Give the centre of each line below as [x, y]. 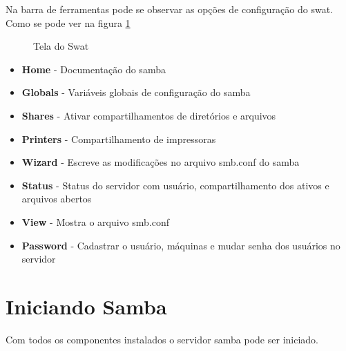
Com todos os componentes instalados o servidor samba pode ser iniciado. [162, 339]
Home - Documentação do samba [94, 69]
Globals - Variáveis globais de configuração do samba [136, 92]
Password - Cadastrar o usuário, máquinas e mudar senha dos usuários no [181, 245]
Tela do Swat [61, 46]
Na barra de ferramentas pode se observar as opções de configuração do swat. [169, 9]
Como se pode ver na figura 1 [68, 22]
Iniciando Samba [86, 306]
